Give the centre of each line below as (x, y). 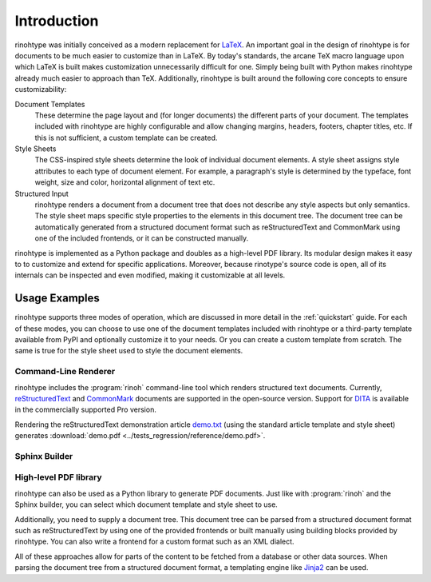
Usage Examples (57, 299)
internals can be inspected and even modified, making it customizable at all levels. (150, 275)
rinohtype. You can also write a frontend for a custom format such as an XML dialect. (154, 542)
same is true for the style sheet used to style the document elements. (129, 351)
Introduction (57, 21)
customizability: (41, 90)
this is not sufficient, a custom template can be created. (126, 138)
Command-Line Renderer (65, 372)
